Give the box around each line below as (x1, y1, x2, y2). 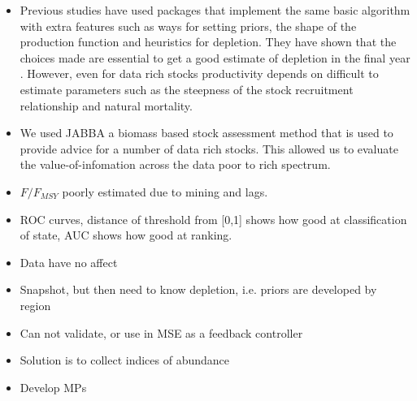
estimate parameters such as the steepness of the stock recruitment (20, 80, 354, 97)
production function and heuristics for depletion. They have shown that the (20, 33, 397, 50)
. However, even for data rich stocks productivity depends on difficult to (20, 65, 379, 82)
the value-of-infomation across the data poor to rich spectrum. (20, 156, 331, 173)
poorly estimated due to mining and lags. (62, 183, 268, 200)
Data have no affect (20, 253, 118, 270)
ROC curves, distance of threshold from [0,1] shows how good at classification (20, 210, 407, 227)
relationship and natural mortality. (20, 97, 193, 114)
